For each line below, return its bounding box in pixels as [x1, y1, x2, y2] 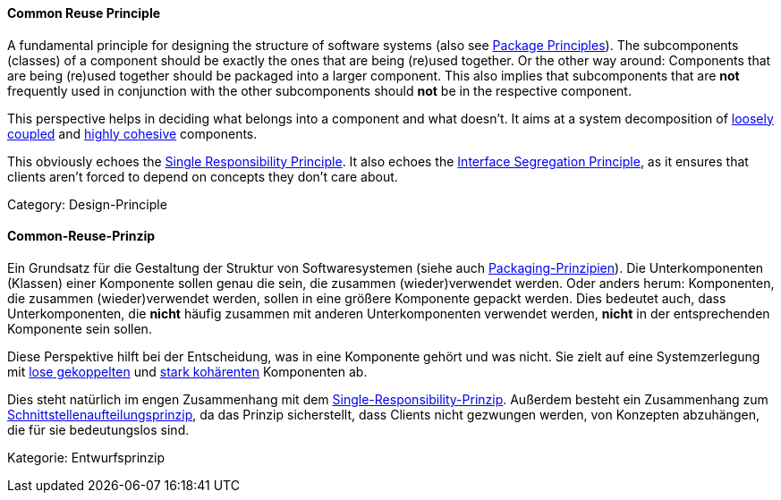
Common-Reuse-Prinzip [7, 228, 156, 244]
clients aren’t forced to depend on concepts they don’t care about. [7, 168, 398, 184]
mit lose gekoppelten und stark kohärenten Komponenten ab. [7, 363, 368, 379]
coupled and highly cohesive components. [7, 125, 258, 141]
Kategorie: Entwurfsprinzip [7, 449, 166, 465]
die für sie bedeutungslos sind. [7, 421, 190, 437]
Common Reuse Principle [7, 5, 161, 21]
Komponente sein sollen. [7, 320, 152, 336]
